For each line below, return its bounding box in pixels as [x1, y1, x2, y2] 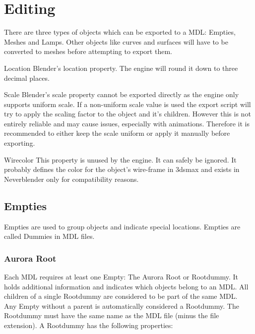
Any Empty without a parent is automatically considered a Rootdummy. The [4, 300, 239, 311]
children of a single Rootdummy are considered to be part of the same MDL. [4, 291, 238, 301]
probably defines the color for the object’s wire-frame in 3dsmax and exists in [4, 164, 240, 174]
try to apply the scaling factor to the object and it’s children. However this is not [4, 109, 251, 119]
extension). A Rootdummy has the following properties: [4, 320, 173, 331]
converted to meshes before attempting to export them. [4, 46, 172, 56]
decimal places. [4, 72, 50, 83]
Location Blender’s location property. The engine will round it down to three [4, 62, 238, 73]
